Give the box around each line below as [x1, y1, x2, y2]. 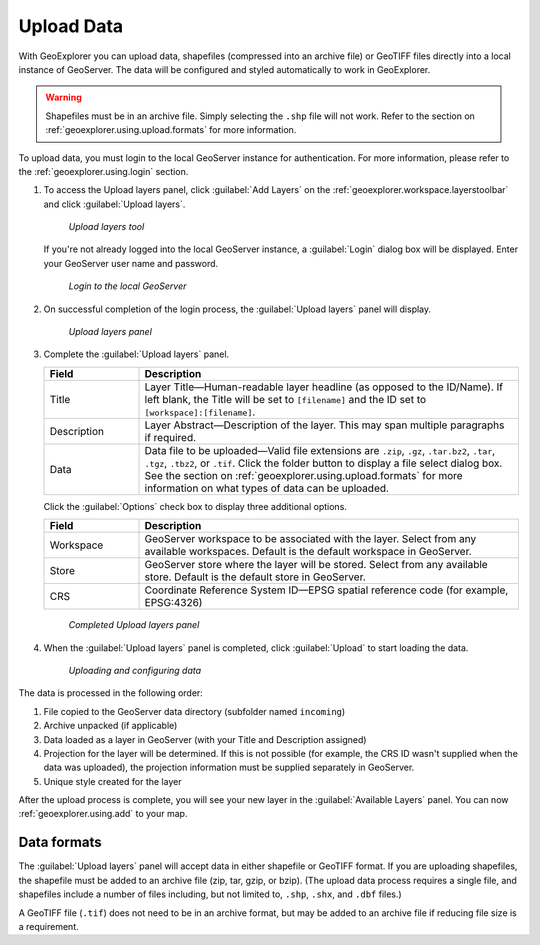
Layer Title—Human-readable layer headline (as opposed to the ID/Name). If [144, 380, 504, 394]
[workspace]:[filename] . [144, 405, 256, 419]
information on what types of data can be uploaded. [144, 481, 390, 495]
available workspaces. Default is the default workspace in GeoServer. [144, 545, 472, 559]
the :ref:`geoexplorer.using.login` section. [18, 165, 189, 177]
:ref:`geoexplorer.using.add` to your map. [18, 808, 188, 820]
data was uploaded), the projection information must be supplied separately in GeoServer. [43, 761, 415, 774]
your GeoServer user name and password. [43, 257, 219, 269]
